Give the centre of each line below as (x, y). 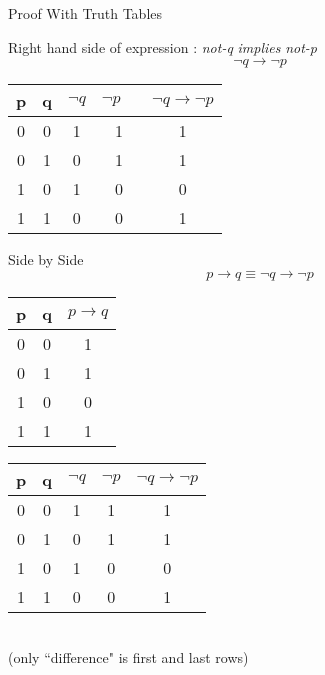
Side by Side (46, 259)
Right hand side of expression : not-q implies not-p (163, 46)
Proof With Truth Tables (85, 13)
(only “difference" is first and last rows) (128, 657)
